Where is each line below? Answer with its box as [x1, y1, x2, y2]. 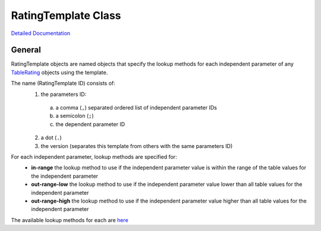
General [11, 45, 42, 55]
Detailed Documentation [11, 30, 71, 37]
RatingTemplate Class [11, 9, 121, 22]
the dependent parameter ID [55, 120, 125, 127]
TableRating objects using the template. [11, 69, 108, 76]
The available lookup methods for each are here [11, 216, 129, 223]
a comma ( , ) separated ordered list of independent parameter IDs [55, 104, 217, 111]
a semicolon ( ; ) [55, 113, 95, 120]
